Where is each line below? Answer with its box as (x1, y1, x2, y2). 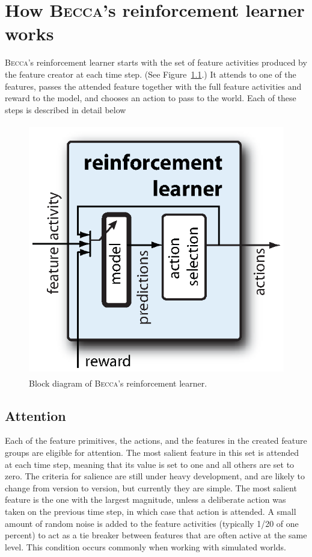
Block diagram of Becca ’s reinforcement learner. (29, 376, 207, 389)
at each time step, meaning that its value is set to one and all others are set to (5, 458, 295, 470)
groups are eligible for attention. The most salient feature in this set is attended (5, 446, 299, 458)
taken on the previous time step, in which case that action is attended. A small (5, 505, 296, 517)
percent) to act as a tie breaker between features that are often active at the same (5, 529, 307, 541)
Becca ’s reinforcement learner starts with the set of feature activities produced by (5, 56, 307, 69)
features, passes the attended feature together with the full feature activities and (5, 79, 302, 92)
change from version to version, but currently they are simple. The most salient (5, 481, 297, 494)
